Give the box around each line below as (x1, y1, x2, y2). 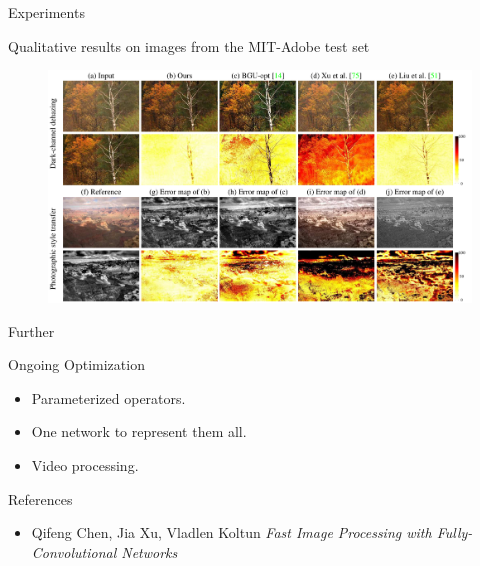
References (8, 488, 73, 509)
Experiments (8, 2, 85, 22)
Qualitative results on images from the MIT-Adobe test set (8, 35, 370, 56)
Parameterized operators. (31, 387, 186, 408)
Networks (121, 541, 178, 562)
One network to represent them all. (31, 421, 247, 442)
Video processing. (31, 455, 139, 476)
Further (8, 320, 55, 341)
